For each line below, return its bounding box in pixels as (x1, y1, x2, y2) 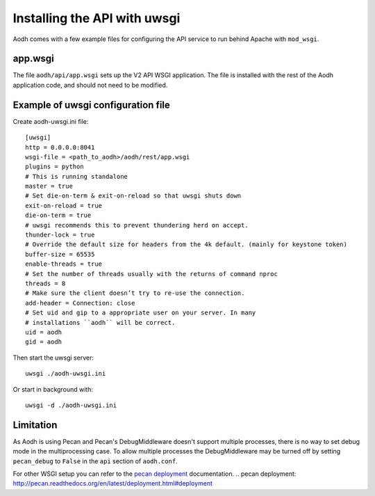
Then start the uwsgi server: (12, 353, 94, 362)
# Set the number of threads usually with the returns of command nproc (25, 270, 278, 278)
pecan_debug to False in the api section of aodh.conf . (12, 456, 178, 465)
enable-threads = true (25, 260, 103, 268)
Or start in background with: (12, 385, 94, 393)
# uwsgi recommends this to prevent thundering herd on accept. (25, 221, 249, 229)
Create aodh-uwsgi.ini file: (12, 117, 89, 125)
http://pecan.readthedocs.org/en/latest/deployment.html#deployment (12, 479, 213, 488)
